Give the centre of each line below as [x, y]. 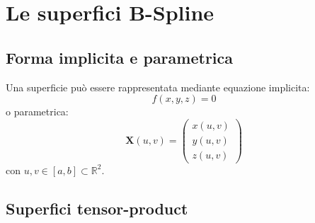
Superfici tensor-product [97, 208]
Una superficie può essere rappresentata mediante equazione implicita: [158, 87]
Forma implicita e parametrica [120, 57]
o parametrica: [37, 111]
